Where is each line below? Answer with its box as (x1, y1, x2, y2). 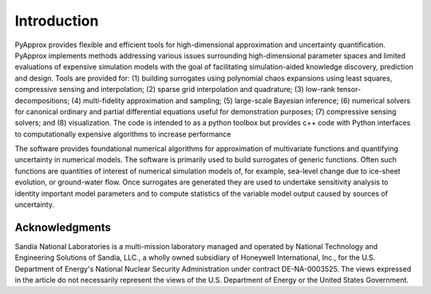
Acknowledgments (14, 220, 112, 234)
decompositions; (14, 96, 70, 105)
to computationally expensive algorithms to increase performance (14, 129, 231, 139)
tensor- (336, 85, 362, 94)
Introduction (14, 12, 99, 30)
